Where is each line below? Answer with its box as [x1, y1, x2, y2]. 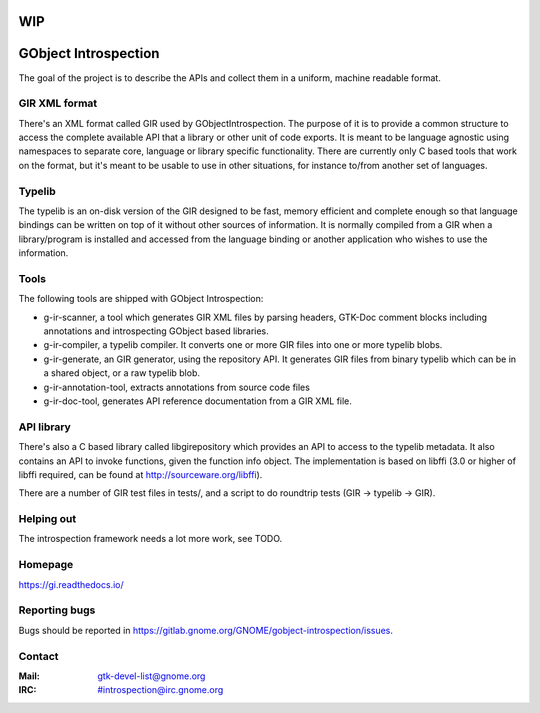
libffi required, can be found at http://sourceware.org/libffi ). [18, 468, 263, 480]
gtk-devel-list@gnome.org [97, 670, 206, 682]
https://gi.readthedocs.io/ [18, 578, 124, 590]
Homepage [18, 558, 74, 572]
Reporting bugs [18, 603, 96, 617]
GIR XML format [18, 96, 98, 110]
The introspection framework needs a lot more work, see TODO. [18, 533, 283, 545]
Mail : [18, 670, 40, 682]
